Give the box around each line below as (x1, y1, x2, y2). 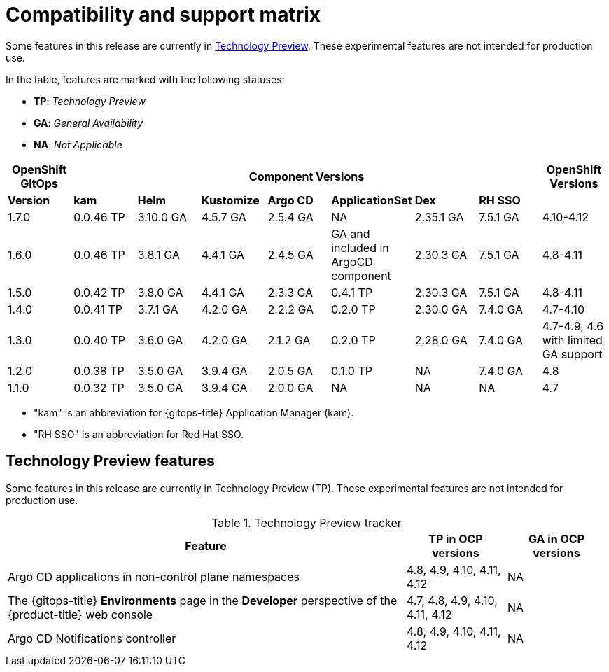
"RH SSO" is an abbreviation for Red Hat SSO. (34, 428, 244, 440)
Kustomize (201, 192, 260, 207)
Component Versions (248, 169, 365, 183)
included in (331, 240, 389, 255)
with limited (542, 332, 603, 347)
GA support (542, 346, 603, 361)
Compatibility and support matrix (6, 3, 321, 27)
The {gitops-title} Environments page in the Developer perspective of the (8, 593, 398, 608)
